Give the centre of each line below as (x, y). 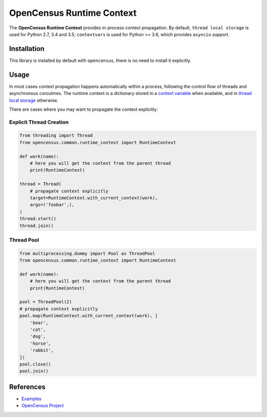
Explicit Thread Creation (39, 122)
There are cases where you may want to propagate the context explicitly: (84, 109)
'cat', (38, 329)
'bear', (39, 323)
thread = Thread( (41, 184)
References (27, 387)
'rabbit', (42, 350)
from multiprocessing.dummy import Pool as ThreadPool (87, 253)
